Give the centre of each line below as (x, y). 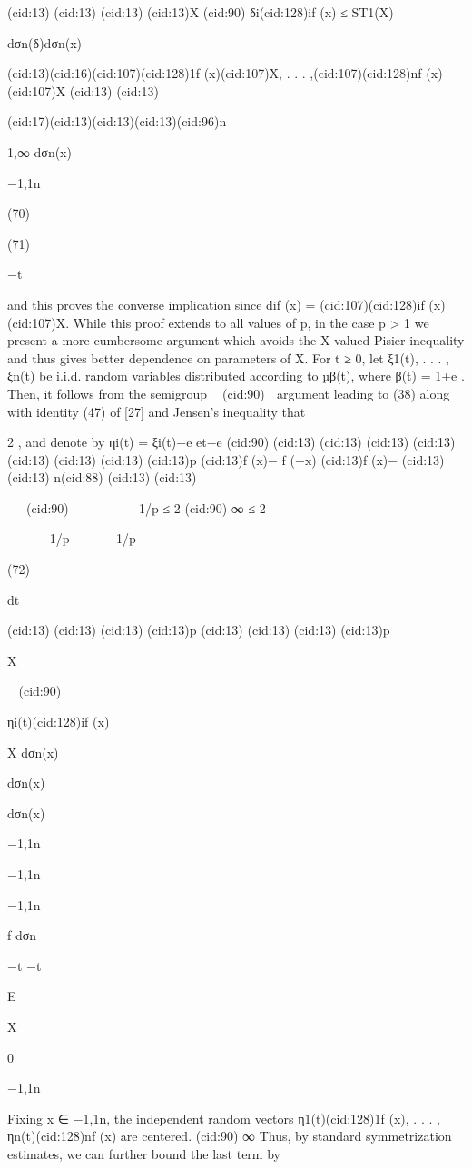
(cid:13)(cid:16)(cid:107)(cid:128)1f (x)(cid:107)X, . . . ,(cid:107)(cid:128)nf (215, 73)
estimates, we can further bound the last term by (144, 1153)
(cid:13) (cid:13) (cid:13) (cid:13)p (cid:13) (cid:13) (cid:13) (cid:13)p (199, 630)
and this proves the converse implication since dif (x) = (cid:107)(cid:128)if (216, 304)
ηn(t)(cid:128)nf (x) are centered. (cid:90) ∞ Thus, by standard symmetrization (230, 1136)
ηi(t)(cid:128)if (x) (59, 722)
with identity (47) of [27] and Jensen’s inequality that (157, 411)
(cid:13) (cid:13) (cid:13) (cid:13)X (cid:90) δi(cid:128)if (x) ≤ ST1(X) (201, 12)
